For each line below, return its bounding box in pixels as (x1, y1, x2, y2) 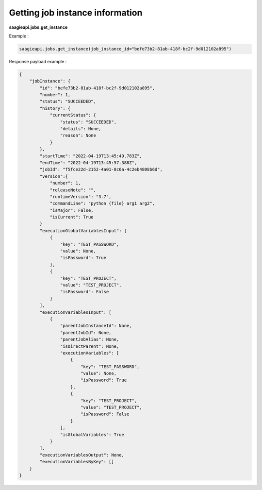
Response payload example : (9, 58, 67, 64)
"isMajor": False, (49, 207, 94, 213)
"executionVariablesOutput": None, (39, 452, 125, 457)
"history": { (39, 105, 71, 111)
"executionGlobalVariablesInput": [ (39, 228, 127, 233)
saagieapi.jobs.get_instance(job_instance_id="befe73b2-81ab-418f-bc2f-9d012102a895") (19, 46, 232, 51)
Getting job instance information (9, 7, 143, 18)
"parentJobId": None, (60, 330, 112, 335)
